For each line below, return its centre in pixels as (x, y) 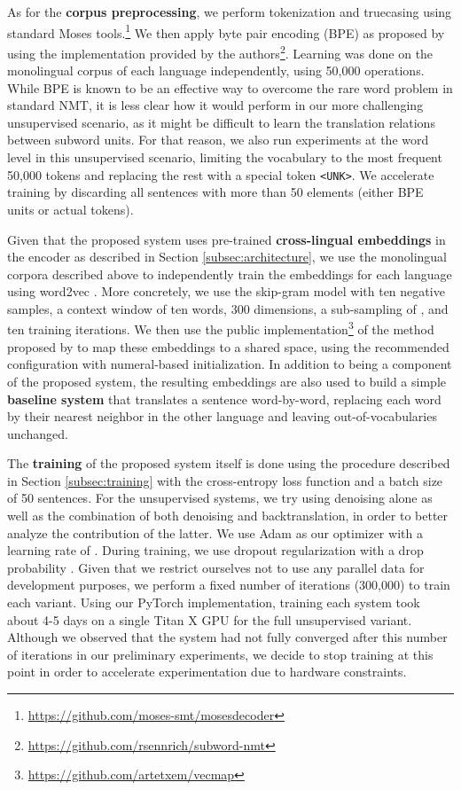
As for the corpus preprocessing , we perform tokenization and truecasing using (230, 12)
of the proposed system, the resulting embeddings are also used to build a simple (227, 381)
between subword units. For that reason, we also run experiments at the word (218, 140)
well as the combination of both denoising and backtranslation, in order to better (228, 516)
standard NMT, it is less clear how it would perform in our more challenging (215, 105)
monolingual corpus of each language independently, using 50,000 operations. (216, 70)
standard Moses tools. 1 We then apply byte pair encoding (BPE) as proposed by (226, 31)
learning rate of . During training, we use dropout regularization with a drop (215, 550)
